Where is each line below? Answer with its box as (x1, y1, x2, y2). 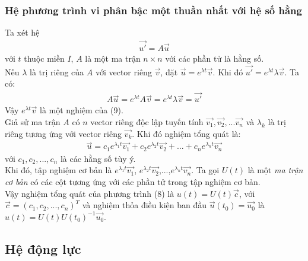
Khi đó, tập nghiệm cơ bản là (5, 164, 112, 176)
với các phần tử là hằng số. (165, 52, 264, 65)
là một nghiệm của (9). (40, 104, 123, 116)
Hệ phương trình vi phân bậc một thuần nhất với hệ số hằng (5, 2, 302, 17)
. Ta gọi (191, 164, 220, 176)
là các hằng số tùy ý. (60, 152, 136, 164)
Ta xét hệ (5, 26, 40, 39)
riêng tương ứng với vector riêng (5, 127, 122, 139)
